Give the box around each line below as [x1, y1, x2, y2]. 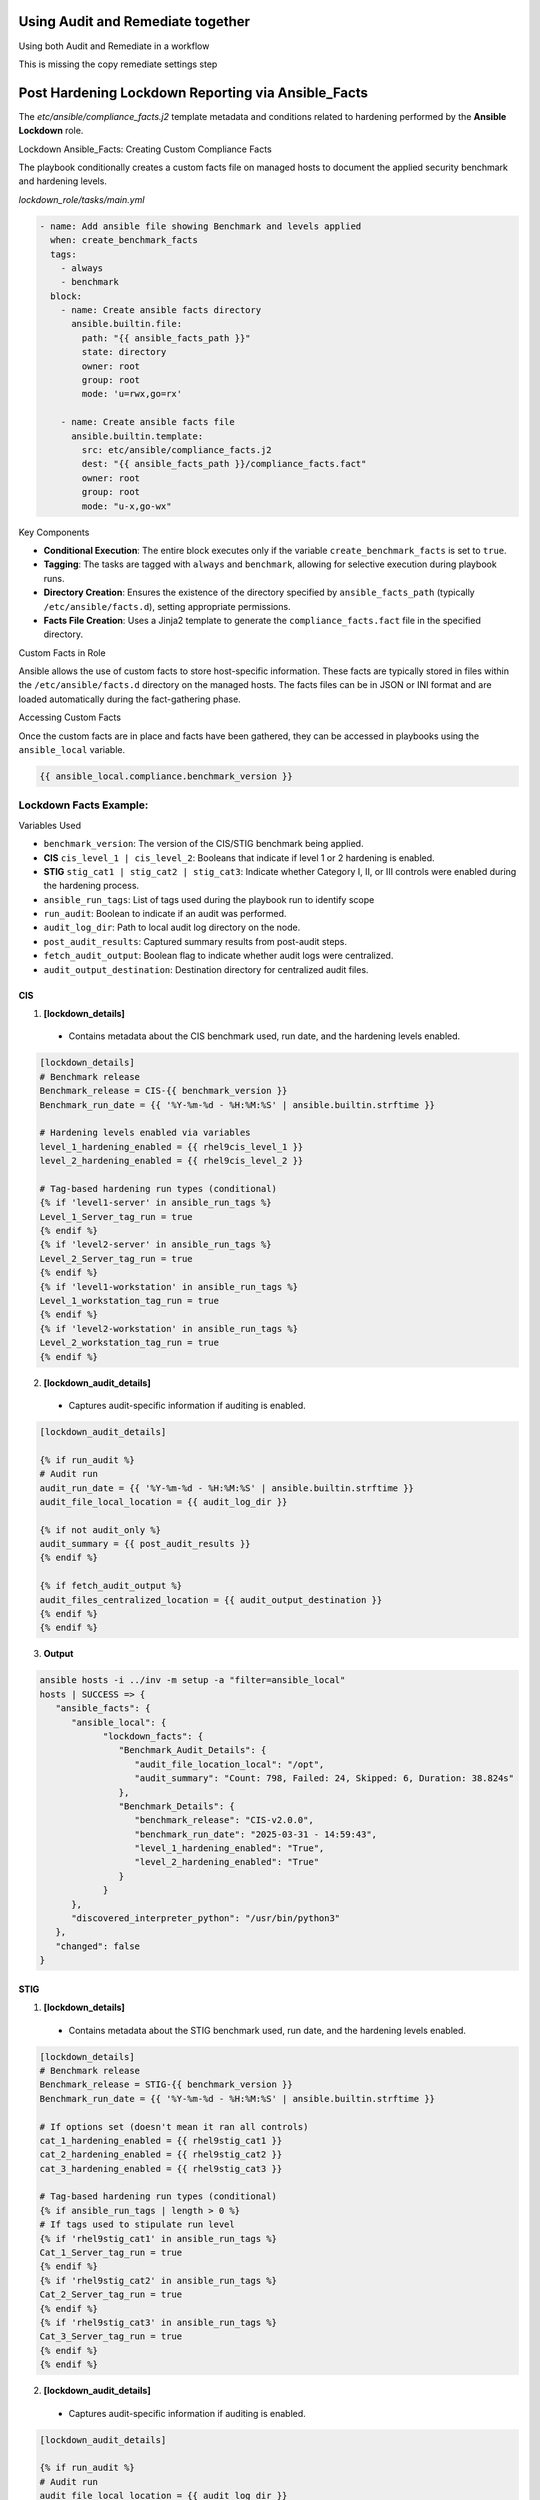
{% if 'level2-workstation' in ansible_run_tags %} [39, 1323, 299, 1334]
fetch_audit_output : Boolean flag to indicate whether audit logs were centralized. [43, 950, 394, 962]
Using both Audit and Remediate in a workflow [18, 40, 210, 52]
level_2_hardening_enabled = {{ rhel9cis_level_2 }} [39, 1155, 304, 1167]
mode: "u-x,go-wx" [81, 500, 172, 512]
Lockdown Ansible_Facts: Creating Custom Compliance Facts [18, 143, 272, 155]
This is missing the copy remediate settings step [18, 58, 218, 70]
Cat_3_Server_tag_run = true [39, 2331, 183, 2342]
